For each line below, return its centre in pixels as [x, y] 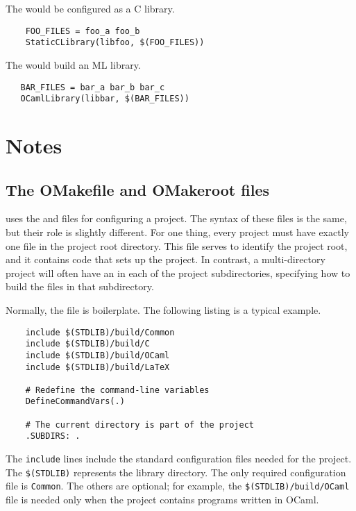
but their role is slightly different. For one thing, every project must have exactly [177, 232]
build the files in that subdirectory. [80, 286]
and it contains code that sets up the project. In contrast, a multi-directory [166, 259]
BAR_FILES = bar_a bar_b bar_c [93, 87]
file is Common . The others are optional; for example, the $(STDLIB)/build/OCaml [178, 486]
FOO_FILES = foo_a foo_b [83, 31]
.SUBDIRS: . [53, 436]
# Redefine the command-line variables [117, 390]
